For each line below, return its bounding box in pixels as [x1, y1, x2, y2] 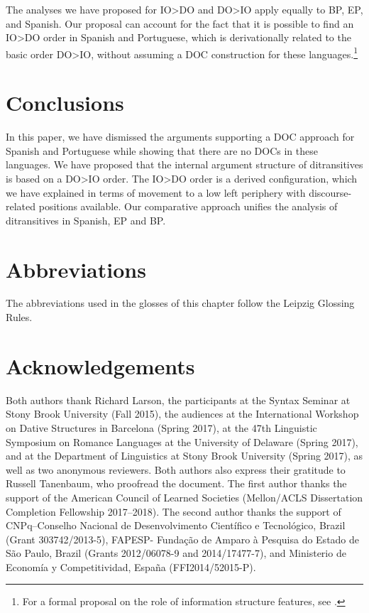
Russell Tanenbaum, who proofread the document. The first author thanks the [6, 476, 347, 491]
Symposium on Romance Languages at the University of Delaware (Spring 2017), [6, 434, 358, 449]
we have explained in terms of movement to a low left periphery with [6, 185, 306, 200]
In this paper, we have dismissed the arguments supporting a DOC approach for [6, 129, 355, 144]
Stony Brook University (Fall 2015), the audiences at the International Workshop [6, 406, 359, 421]
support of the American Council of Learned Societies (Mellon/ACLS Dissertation [6, 489, 363, 504]
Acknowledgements [6, 351, 195, 380]
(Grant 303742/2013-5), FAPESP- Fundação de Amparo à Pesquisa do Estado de [6, 531, 360, 546]
